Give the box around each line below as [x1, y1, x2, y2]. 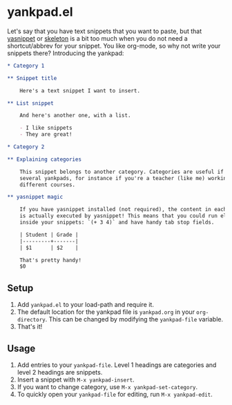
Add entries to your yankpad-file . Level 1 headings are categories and [17, 360, 217, 369]
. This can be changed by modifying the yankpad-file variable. [45, 315, 224, 324]
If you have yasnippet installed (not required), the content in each [19, 206, 227, 213]
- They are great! [19, 131, 72, 138]
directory [17, 317, 46, 324]
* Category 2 [7, 144, 45, 150]
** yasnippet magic [7, 194, 64, 201]
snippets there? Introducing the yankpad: [7, 49, 124, 57]
